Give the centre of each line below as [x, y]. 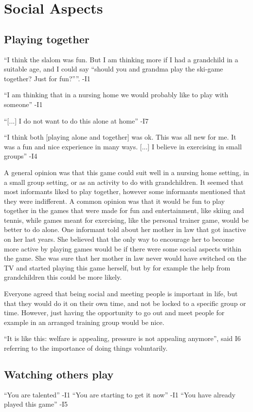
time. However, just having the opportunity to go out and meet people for [114, 313]
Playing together [47, 39]
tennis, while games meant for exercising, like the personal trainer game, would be [126, 220]
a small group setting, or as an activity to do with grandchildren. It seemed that [124, 182]
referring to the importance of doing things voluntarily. [86, 348]
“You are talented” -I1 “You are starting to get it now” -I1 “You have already [120, 394]
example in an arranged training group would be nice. [84, 322]
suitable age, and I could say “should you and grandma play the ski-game [114, 69]
